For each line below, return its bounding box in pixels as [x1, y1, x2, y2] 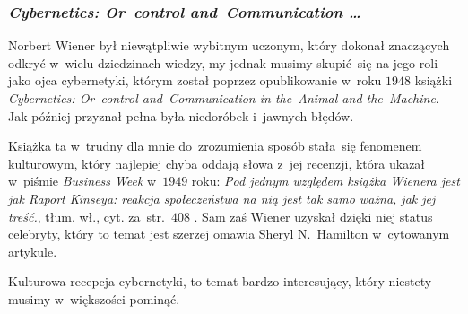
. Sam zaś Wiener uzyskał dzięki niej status [194, 206, 433, 225]
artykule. [8, 241, 57, 260]
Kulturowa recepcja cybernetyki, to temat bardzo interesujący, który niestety [8, 272, 432, 291]
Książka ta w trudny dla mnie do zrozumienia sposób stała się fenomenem [8, 136, 422, 155]
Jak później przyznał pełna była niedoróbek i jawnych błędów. [8, 106, 354, 125]
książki [414, 71, 453, 90]
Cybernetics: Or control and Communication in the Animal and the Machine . [8, 89, 439, 107]
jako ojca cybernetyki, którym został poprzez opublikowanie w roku [8, 71, 382, 90]
